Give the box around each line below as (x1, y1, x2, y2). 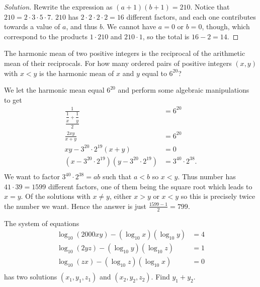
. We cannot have (103, 21, 156, 32)
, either (109, 191, 132, 201)
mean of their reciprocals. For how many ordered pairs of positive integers (4, 57, 232, 68)
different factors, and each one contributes (126, 11, 256, 22)
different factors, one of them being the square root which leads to (48, 181, 252, 191)
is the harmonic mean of (39, 67, 114, 78)
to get (4, 94, 22, 105)
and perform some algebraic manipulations (118, 85, 249, 95)
